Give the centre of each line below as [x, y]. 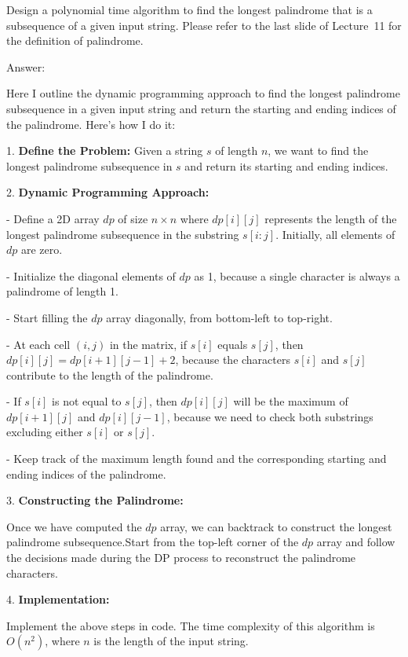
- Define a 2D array [53, 218]
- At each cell [38, 344]
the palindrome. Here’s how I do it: [91, 124]
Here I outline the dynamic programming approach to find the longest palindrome [203, 93]
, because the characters [233, 360]
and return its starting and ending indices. [286, 165]
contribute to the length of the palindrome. [110, 374]
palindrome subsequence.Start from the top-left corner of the [153, 542]
